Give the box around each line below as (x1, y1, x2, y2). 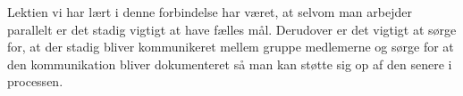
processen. (7, 72, 63, 91)
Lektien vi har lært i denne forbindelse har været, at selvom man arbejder (7, 3, 412, 20)
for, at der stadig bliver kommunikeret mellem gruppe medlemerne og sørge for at (7, 37, 454, 56)
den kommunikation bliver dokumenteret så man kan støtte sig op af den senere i (7, 54, 452, 73)
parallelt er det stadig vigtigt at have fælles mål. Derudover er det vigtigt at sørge (7, 20, 457, 38)
